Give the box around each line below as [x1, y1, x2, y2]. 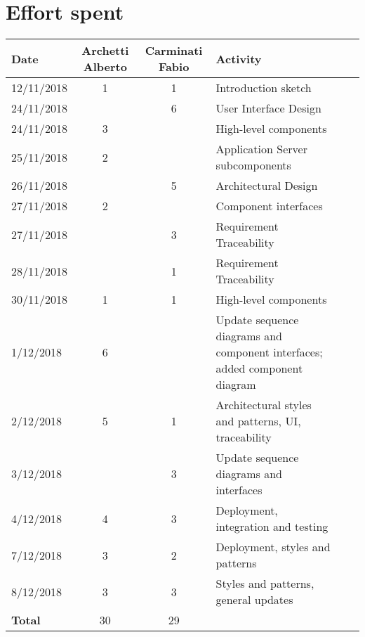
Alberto [83, 58, 127, 75]
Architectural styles [215, 397, 312, 413]
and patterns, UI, [215, 413, 301, 430]
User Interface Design [215, 100, 321, 117]
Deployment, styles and [215, 539, 331, 555]
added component [215, 360, 303, 377]
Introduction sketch [215, 79, 312, 96]
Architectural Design [215, 177, 318, 194]
